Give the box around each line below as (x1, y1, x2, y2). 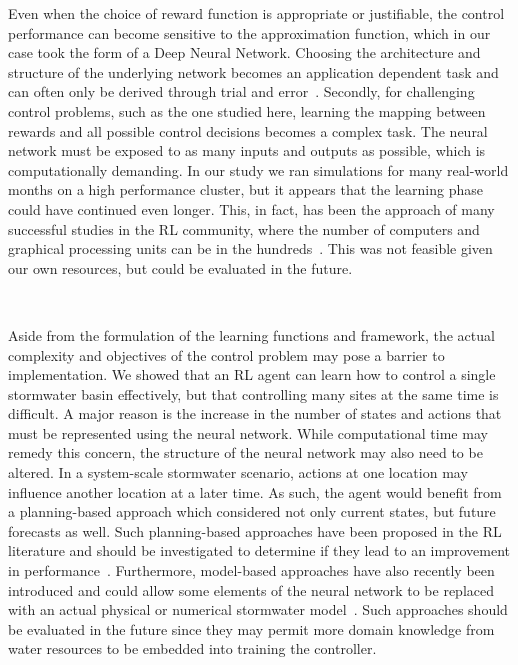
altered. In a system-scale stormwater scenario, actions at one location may (8, 462, 468, 483)
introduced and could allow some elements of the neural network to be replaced (8, 579, 495, 600)
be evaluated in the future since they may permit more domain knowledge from (8, 618, 495, 639)
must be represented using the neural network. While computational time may (8, 422, 488, 443)
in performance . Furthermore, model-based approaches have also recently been (8, 560, 495, 581)
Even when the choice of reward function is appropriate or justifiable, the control (8, 3, 505, 23)
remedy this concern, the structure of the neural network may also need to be (8, 442, 483, 463)
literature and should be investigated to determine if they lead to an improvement (8, 540, 510, 561)
